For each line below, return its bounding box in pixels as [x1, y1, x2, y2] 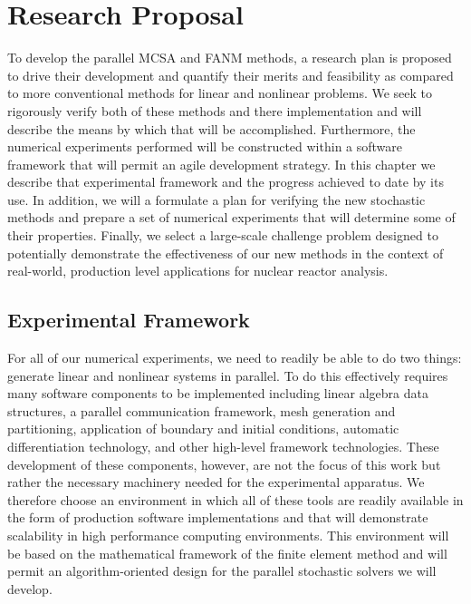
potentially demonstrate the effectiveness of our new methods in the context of [7, 243, 444, 262]
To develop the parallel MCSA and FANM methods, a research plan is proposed [7, 48, 452, 67]
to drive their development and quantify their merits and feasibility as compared [7, 65, 454, 84]
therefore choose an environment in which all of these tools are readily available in [7, 490, 464, 509]
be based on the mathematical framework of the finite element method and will [7, 543, 447, 562]
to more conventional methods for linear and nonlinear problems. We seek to [7, 83, 433, 102]
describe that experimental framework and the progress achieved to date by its [7, 172, 444, 191]
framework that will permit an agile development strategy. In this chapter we [7, 154, 436, 173]
